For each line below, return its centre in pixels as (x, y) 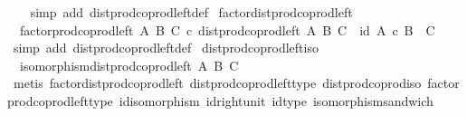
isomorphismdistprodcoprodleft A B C (129, 65)
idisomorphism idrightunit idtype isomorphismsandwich (276, 100)
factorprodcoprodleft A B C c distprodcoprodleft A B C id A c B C (227, 29)
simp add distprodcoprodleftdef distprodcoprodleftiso (166, 48)
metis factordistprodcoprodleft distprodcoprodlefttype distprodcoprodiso (217, 83)
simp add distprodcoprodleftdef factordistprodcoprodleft (191, 12)
